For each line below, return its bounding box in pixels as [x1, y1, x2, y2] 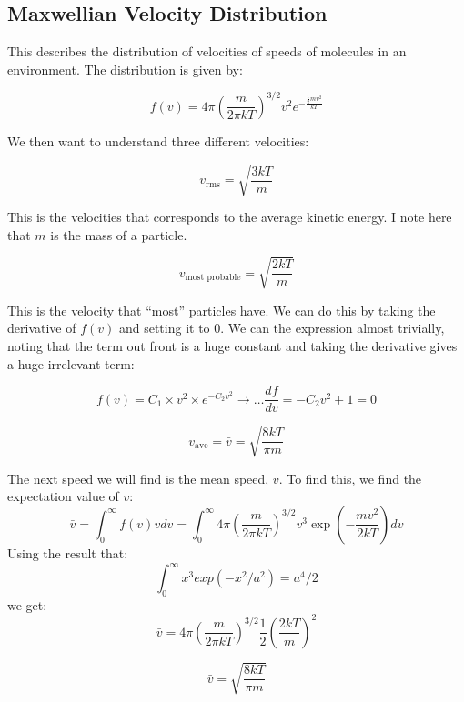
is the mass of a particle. [50, 225, 187, 244]
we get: [7, 595, 47, 614]
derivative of [7, 318, 76, 337]
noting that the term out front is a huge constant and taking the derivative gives [7, 336, 458, 355]
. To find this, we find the [278, 468, 422, 487]
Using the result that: [7, 543, 128, 562]
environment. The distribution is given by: [7, 59, 243, 78]
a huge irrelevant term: [7, 354, 135, 373]
